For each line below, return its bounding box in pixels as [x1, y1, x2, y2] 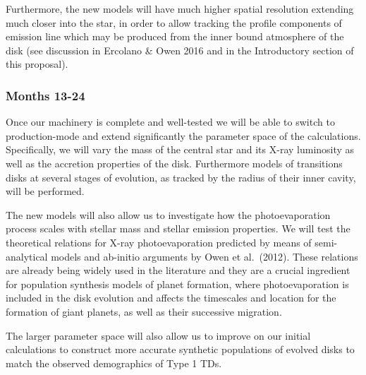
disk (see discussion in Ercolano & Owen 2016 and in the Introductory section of [6, 42, 354, 57]
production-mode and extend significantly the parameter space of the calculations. [6, 128, 361, 143]
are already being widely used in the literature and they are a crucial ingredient [6, 263, 350, 278]
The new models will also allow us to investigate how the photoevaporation [6, 207, 331, 222]
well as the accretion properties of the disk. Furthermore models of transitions [6, 155, 343, 170]
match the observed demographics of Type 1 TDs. [6, 355, 222, 370]
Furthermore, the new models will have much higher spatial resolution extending [6, 1, 354, 16]
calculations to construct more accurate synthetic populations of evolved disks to [6, 342, 355, 357]
